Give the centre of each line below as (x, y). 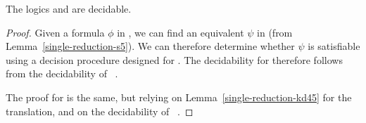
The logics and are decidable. (69, 8)
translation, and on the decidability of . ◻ (100, 111)
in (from (275, 32)
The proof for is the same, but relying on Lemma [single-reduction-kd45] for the (179, 97)
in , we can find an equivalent (181, 32)
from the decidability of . (62, 73)
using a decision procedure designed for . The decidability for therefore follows (174, 59)
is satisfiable (334, 46)
